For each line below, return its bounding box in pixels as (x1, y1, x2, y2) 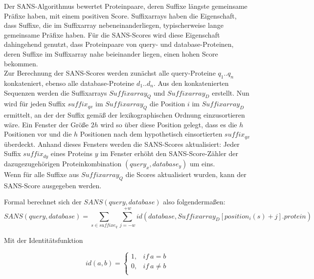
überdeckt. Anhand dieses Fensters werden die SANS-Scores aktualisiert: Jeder (4, 139, 240, 149)
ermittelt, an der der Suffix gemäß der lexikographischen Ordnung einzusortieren (4, 110, 245, 120)
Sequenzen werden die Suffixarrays (4, 87, 107, 98)
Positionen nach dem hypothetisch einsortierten (80, 129, 223, 139)
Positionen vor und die (4, 129, 72, 139)
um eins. (189, 158, 215, 168)
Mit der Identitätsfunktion (4, 235, 83, 245)
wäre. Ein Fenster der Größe (4, 119, 89, 129)
